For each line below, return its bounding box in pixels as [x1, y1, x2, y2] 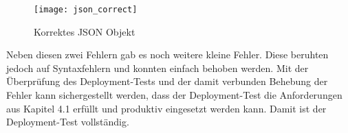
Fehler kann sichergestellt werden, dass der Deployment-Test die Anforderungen [6, 88, 342, 102]
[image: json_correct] [34, 5, 138, 14]
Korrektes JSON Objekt [34, 24, 135, 38]
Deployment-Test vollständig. [6, 114, 129, 129]
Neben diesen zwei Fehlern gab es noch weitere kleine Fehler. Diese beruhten [6, 47, 329, 62]
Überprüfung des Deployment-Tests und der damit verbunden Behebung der [6, 74, 328, 88]
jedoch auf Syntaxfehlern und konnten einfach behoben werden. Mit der [6, 60, 309, 75]
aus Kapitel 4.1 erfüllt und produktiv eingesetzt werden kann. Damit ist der [6, 101, 327, 115]
